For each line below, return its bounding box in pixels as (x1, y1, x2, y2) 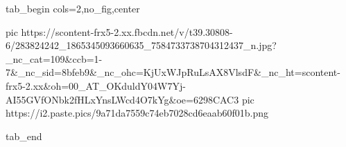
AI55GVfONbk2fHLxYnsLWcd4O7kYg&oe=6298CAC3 (6, 92, 239, 106)
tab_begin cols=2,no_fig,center (6, 1, 140, 15)
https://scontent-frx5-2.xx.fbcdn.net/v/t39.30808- (21, 24, 233, 39)
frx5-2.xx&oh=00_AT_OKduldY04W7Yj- (6, 78, 186, 92)
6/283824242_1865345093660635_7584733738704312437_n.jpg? (6, 38, 277, 52)
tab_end (6, 128, 42, 143)
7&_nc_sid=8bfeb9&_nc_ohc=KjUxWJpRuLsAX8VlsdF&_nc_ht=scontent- (6, 65, 340, 79)
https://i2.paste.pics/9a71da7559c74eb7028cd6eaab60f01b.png (6, 106, 269, 120)
